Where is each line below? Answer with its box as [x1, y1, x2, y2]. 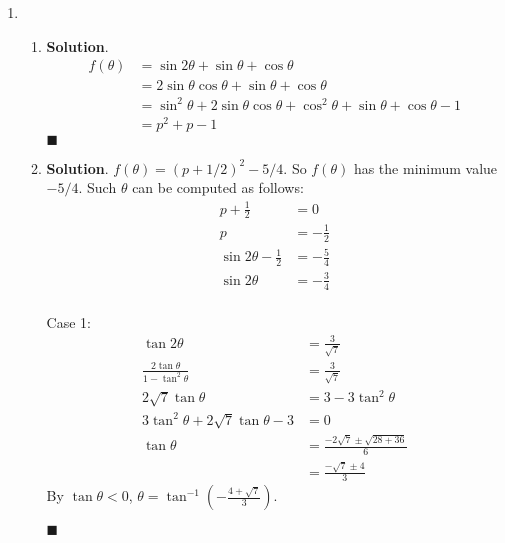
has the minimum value [353, 157, 498, 178]
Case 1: [46, 311, 91, 332]
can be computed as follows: [132, 177, 304, 198]
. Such [78, 177, 117, 198]
